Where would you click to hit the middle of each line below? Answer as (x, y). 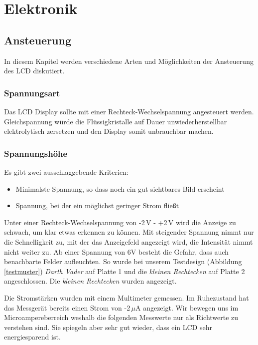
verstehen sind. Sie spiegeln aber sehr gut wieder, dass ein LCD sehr (108, 327)
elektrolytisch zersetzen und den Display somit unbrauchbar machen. (109, 131)
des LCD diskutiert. (34, 71)
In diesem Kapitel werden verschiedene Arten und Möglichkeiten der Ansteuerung (129, 61)
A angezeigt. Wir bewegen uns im (187, 307)
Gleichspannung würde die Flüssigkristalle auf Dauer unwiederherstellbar (116, 121)
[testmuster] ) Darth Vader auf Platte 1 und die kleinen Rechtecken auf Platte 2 (125, 271)
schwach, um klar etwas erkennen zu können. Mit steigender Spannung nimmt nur (129, 232)
